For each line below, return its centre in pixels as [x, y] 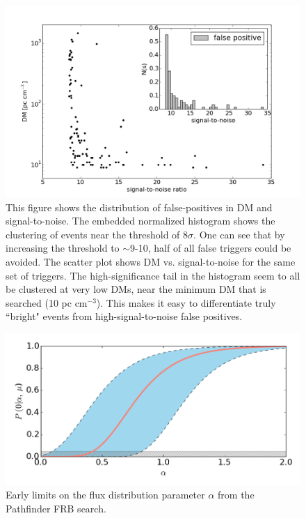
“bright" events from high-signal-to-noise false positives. [124, 316]
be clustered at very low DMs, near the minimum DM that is [136, 289]
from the [236, 495]
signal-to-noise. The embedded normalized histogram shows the [140, 221]
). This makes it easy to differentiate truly [186, 302]
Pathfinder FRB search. [56, 509]
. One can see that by [239, 234]
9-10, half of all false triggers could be [211, 248]
